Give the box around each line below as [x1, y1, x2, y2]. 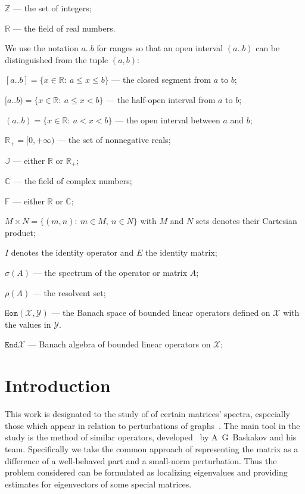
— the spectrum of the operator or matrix [33, 266, 188, 279]
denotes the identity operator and [11, 246, 134, 259]
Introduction [5, 373, 111, 397]
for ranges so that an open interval [97, 42, 223, 54]
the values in [5, 318, 51, 330]
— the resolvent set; [32, 286, 106, 299]
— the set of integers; [13, 2, 92, 14]
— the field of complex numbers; [13, 175, 132, 187]
